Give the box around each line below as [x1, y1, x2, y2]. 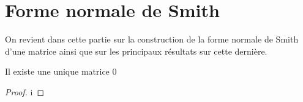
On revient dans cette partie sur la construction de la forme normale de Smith [5, 33, 299, 46]
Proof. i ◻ [5, 85, 45, 98]
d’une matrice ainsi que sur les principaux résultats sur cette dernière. [5, 44, 267, 57]
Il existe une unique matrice [5, 65, 110, 78]
